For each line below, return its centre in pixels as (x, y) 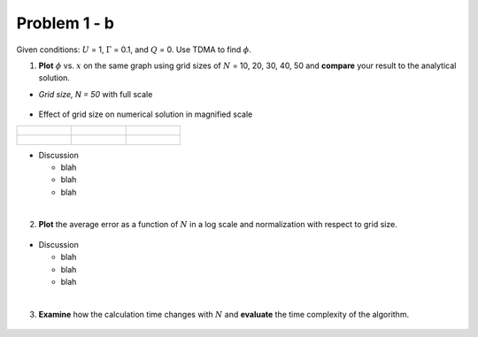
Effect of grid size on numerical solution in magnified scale (146, 114)
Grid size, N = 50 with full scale (96, 94)
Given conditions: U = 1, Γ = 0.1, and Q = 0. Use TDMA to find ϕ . (134, 50)
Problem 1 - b (66, 23)
